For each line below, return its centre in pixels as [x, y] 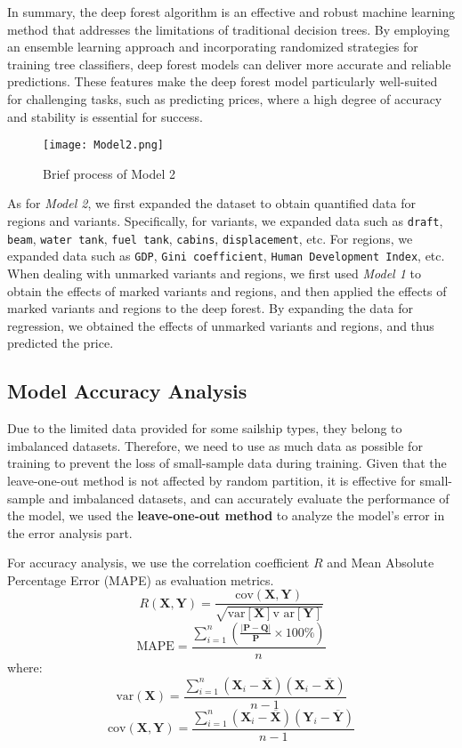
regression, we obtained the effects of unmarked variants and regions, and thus [221, 325]
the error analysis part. [70, 532]
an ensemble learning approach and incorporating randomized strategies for [213, 47]
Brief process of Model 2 [109, 173]
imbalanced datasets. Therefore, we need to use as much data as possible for [215, 445]
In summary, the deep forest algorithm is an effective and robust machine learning [231, 12]
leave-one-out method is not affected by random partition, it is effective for [211, 480]
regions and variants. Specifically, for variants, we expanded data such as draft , [225, 221]
